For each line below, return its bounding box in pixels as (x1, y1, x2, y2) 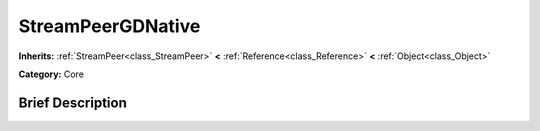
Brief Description (18, 94, 127, 111)
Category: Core (18, 68, 85, 80)
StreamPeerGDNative (18, 15, 201, 37)
